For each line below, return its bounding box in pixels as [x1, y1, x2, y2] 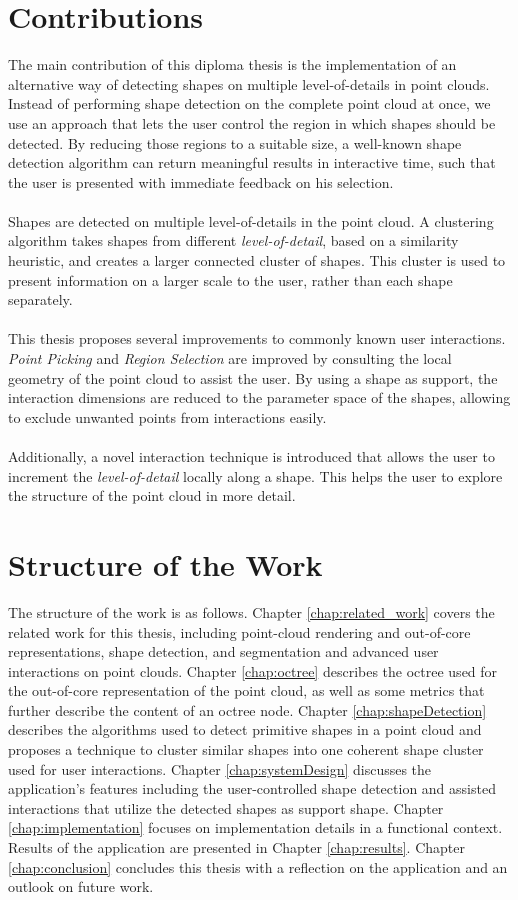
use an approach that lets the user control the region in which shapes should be [8, 112, 496, 133]
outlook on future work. [8, 876, 154, 897]
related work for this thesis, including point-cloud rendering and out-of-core [8, 621, 471, 642]
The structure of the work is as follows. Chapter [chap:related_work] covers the [8, 601, 495, 622]
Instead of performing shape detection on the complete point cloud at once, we [8, 93, 491, 114]
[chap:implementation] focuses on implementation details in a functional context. [8, 817, 503, 838]
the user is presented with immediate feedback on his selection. [8, 171, 394, 192]
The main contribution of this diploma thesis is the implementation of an [8, 54, 457, 75]
